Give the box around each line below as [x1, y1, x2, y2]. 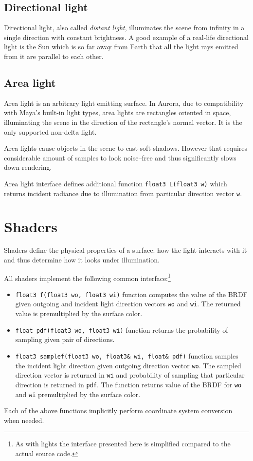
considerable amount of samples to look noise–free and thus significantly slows [4, 152, 236, 162]
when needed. [4, 415, 44, 425]
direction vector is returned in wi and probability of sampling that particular [15, 370, 245, 380]
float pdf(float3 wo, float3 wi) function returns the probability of [15, 324, 228, 335]
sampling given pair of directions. [15, 334, 115, 344]
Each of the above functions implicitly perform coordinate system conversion [4, 405, 233, 416]
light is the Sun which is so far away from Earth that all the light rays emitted [4, 41, 238, 52]
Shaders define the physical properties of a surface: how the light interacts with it [4, 245, 247, 255]
